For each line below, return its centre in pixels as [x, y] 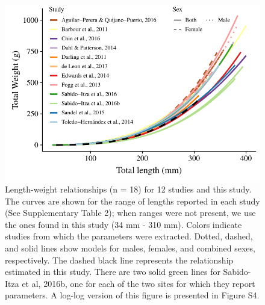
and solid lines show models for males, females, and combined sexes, [130, 248]
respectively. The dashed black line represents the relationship [119, 260]
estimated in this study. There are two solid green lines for [113, 272]
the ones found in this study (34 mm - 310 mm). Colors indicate [123, 224]
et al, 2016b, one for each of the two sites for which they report [139, 283]
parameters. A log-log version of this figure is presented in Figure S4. [132, 295]
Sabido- [237, 272]
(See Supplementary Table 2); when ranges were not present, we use [130, 213]
